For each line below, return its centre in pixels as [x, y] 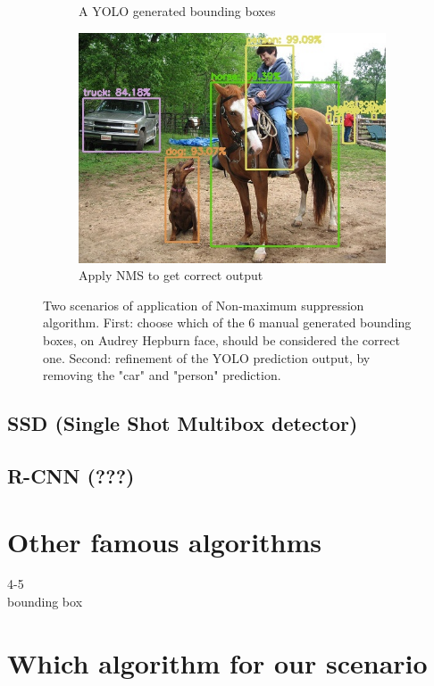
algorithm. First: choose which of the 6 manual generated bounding [227, 322]
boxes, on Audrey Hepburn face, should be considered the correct [221, 339]
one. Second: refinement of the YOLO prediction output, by [207, 357]
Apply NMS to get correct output [171, 275]
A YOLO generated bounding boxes [177, 11]
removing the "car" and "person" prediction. [162, 375]
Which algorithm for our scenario [217, 662]
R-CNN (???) [71, 475]
